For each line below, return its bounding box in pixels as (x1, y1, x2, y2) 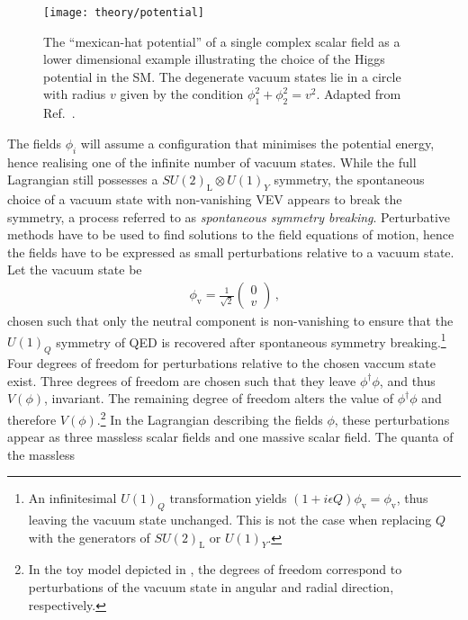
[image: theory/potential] (43, 6, 204, 19)
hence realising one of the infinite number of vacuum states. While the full (7, 152, 417, 171)
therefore (7, 409, 57, 428)
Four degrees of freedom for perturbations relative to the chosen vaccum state (7, 354, 436, 373)
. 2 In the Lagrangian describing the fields (96, 407, 323, 428)
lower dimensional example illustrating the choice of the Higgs (43, 49, 385, 68)
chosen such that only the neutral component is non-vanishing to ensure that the (7, 311, 454, 330)
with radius (43, 85, 106, 103)
